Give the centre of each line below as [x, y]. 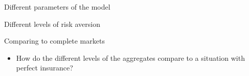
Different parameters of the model [57, 7]
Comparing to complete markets [54, 41]
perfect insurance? [44, 68]
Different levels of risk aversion [52, 24]
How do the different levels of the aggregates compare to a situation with [130, 58]
